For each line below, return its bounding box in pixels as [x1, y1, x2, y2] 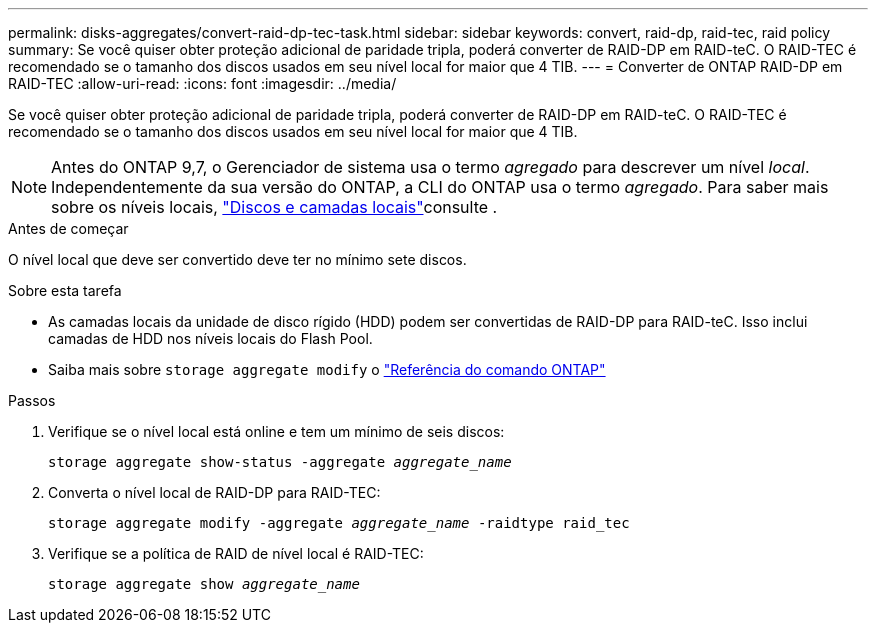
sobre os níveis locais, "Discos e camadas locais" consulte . [51, 197, 498, 217]
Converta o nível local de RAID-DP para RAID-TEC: [48, 484, 381, 501]
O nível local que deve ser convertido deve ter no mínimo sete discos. [8, 251, 467, 268]
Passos [8, 392, 56, 409]
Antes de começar [8, 220, 129, 237]
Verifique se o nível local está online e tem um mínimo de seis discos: [48, 423, 505, 440]
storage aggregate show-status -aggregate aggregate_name [48, 454, 512, 470]
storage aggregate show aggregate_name [48, 576, 360, 592]
